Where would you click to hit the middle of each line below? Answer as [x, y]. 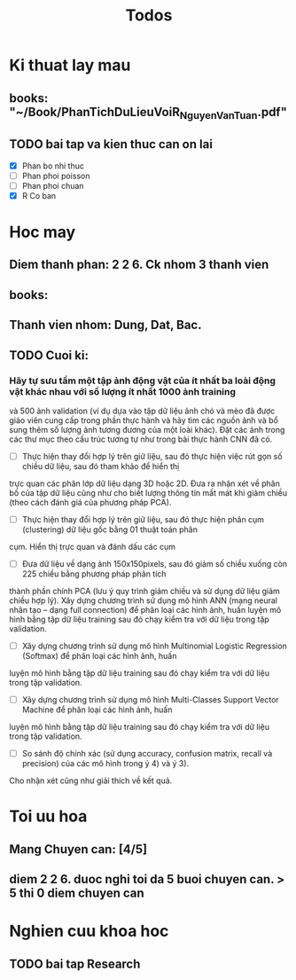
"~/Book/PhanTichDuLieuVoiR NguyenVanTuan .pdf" [148, 113]
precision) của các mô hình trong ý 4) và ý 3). [105, 764]
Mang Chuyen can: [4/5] [78, 849]
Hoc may [43, 232]
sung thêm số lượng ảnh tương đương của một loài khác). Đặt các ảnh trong [147, 429]
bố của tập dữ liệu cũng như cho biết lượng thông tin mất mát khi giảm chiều [148, 492]
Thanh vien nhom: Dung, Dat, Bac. [105, 325]
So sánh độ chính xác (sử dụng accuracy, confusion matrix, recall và [147, 754]
